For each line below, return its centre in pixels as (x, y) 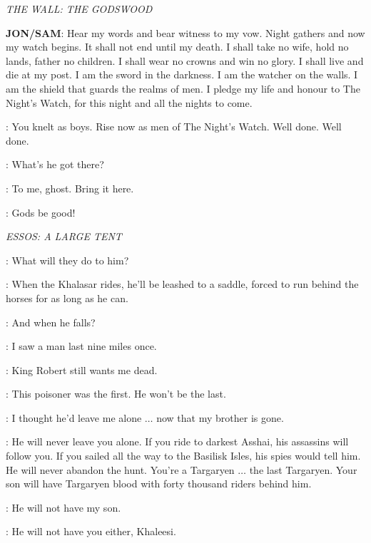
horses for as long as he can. (67, 298)
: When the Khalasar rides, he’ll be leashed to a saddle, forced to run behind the (182, 284)
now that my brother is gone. (220, 417)
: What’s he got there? (55, 164)
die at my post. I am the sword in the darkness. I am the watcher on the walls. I (182, 74)
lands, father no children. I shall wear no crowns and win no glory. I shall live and (185, 60)
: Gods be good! (41, 212)
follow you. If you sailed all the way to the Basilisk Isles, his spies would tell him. (183, 456)
